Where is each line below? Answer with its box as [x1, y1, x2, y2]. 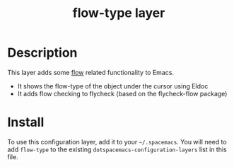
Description [7, 45, 78, 61]
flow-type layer [72, 5, 165, 21]
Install [7, 115, 45, 130]
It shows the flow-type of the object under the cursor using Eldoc [17, 81, 209, 90]
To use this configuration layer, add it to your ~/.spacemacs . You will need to [7, 137, 228, 146]
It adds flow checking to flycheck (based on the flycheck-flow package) [17, 89, 228, 98]
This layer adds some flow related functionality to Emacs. [7, 68, 175, 76]
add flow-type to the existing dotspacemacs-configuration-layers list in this [7, 145, 228, 154]
